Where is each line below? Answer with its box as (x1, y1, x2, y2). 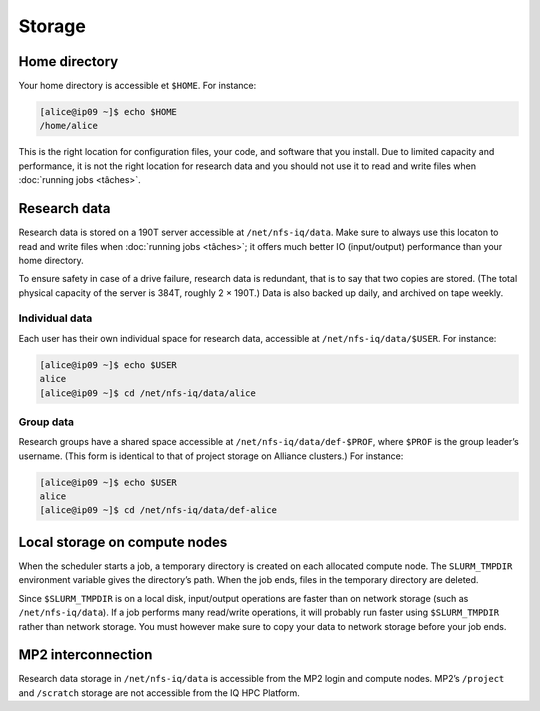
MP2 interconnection (18, 646, 153, 664)
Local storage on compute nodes (18, 533, 228, 550)
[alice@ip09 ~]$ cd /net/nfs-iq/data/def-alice (39, 505, 277, 516)
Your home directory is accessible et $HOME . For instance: (18, 80, 257, 92)
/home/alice (39, 120, 99, 132)
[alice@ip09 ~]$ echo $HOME (39, 106, 177, 118)
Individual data (18, 311, 93, 325)
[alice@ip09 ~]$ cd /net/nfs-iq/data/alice (39, 387, 257, 399)
